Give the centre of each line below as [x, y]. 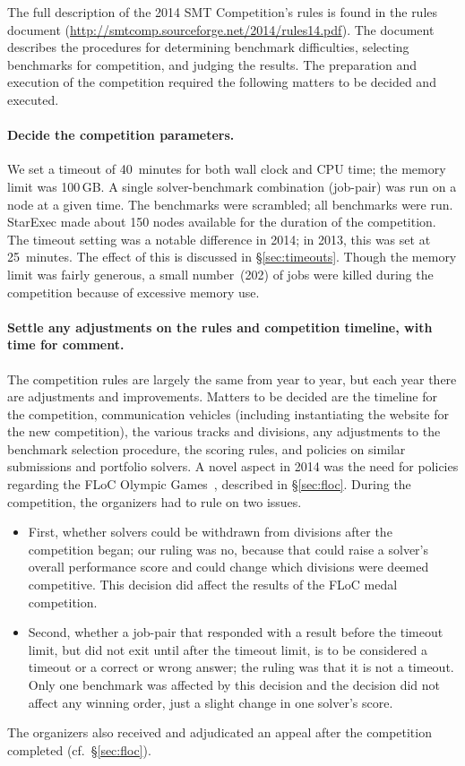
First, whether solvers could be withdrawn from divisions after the [210, 532]
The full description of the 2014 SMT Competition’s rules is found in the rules [223, 12]
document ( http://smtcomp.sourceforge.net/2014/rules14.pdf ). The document [221, 29]
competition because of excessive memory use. [133, 292]
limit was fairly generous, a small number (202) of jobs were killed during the [220, 274]
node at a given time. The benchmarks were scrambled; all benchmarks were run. [230, 204]
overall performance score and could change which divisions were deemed [228, 567]
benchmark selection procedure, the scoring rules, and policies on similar [207, 448]
